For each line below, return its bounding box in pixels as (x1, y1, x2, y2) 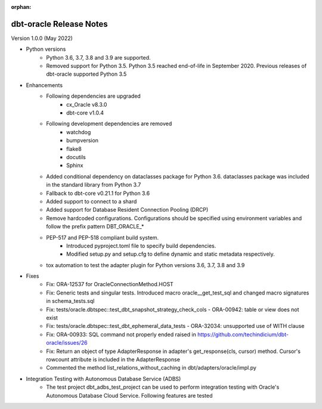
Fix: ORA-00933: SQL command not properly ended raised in (46, 331, 196, 338)
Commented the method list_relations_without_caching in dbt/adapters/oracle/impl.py (46, 364, 256, 371)
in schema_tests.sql (46, 298, 95, 305)
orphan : (11, 4, 32, 10)
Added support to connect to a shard (46, 197, 137, 205)
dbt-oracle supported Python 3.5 (46, 70, 127, 78)
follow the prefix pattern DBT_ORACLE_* (46, 223, 144, 230)
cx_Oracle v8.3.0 (66, 101, 107, 108)
